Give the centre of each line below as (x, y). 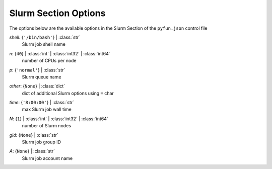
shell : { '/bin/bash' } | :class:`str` (45, 37)
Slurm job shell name (44, 44)
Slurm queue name (42, 77)
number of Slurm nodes (47, 126)
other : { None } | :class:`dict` (37, 86)
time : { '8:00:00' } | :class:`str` (42, 103)
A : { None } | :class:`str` (32, 151)
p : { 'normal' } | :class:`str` (37, 70)
